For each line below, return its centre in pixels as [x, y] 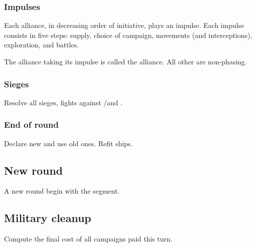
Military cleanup [48, 218]
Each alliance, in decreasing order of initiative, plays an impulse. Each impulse [124, 25]
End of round [31, 124]
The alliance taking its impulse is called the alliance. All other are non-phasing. [126, 61]
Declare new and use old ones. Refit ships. [68, 143]
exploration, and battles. [41, 45]
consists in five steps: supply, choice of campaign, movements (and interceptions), [128, 35]
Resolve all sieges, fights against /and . [63, 102]
